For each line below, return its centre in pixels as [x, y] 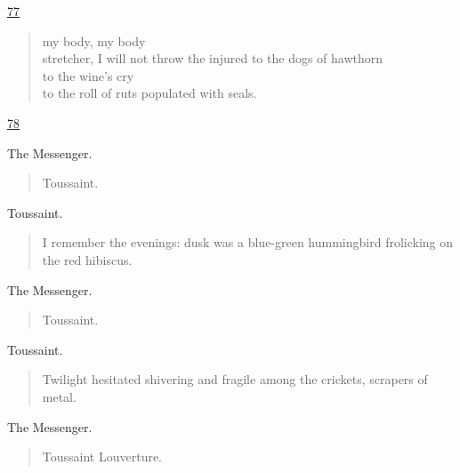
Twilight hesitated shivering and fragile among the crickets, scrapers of [235, 379]
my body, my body [94, 40]
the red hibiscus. [87, 259]
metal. [59, 396]
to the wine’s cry [88, 75]
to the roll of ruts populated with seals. [149, 93]
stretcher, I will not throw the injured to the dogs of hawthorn [213, 58]
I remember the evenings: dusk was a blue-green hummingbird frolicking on [248, 242]
